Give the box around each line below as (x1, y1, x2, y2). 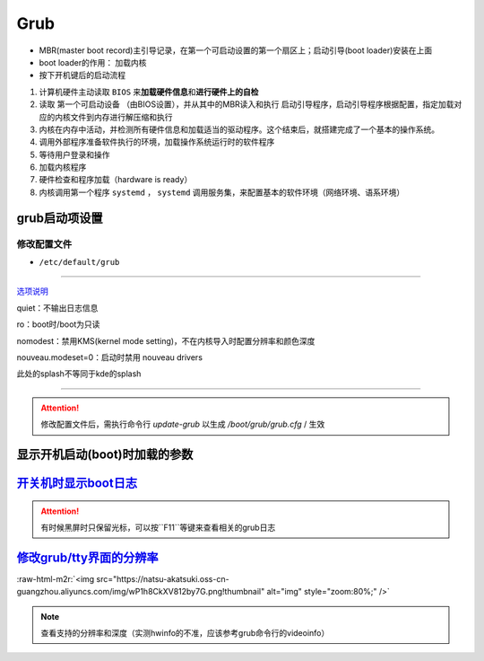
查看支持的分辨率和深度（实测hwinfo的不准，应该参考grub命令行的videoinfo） (40, 628, 330, 639)
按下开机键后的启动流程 (39, 70, 125, 81)
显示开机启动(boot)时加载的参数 (16, 446, 194, 462)
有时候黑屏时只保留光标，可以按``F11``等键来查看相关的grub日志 (40, 522, 276, 533)
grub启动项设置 (16, 210, 103, 225)
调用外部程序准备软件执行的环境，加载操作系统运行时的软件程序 (39, 137, 275, 147)
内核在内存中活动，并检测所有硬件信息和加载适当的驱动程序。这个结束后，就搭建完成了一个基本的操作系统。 (39, 124, 439, 135)
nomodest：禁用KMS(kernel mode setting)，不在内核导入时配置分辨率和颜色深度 (16, 335, 315, 346)
